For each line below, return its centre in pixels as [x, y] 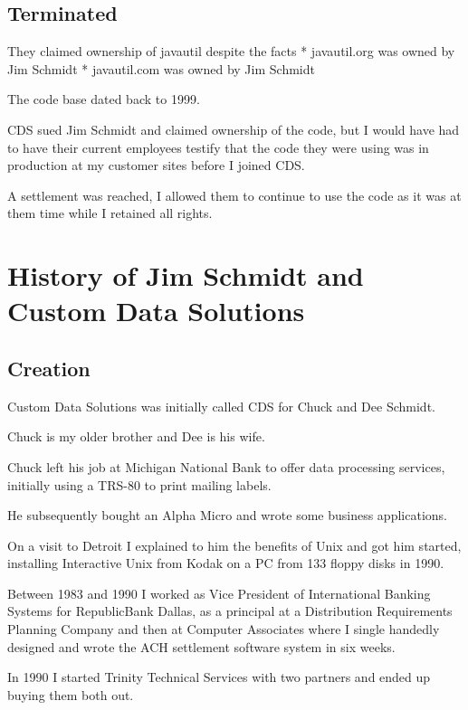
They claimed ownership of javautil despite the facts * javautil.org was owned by [231, 51]
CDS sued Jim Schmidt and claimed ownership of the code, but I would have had [234, 129]
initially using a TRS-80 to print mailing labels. [139, 484]
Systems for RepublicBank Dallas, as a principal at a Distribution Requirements [230, 611]
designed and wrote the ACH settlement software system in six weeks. [201, 646]
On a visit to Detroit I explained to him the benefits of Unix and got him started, [234, 545]
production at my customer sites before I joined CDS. [156, 165]
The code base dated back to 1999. [104, 99]
